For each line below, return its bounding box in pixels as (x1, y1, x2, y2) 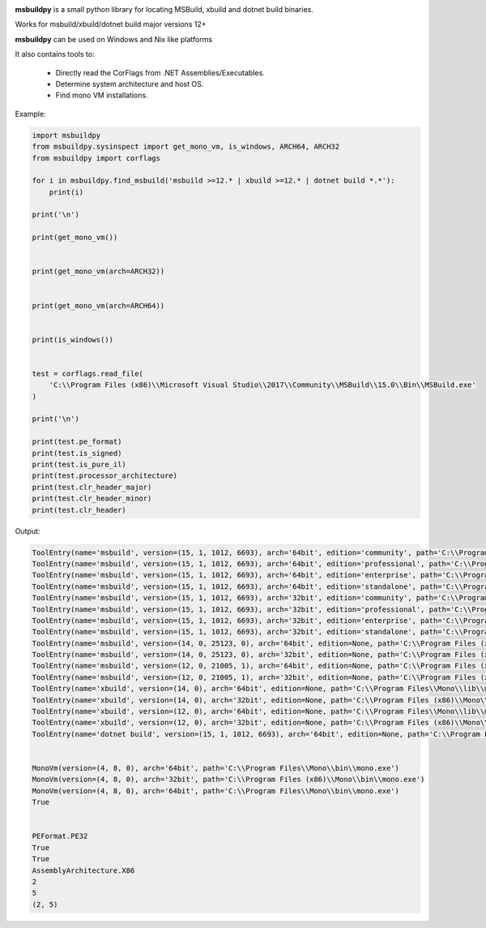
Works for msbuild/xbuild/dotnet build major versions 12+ (15, 19, 207, 29)
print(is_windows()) (32, 335, 113, 344)
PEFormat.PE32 (32, 831, 88, 841)
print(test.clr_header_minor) (32, 494, 152, 503)
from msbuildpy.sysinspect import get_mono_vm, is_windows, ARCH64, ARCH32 (32, 142, 340, 152)
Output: (15, 526, 40, 535)
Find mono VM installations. (55, 90, 149, 101)
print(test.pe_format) (32, 437, 122, 446)
